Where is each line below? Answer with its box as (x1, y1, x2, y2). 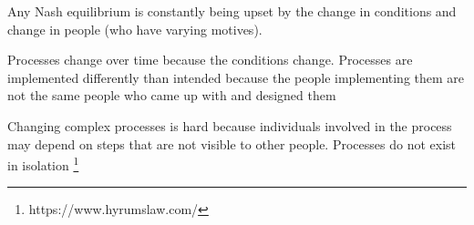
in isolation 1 (7, 153, 79, 174)
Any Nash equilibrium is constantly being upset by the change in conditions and (7, 2, 457, 20)
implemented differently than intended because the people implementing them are (7, 67, 465, 87)
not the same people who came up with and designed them (7, 86, 336, 105)
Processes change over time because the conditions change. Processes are (7, 50, 413, 69)
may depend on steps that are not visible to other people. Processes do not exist (7, 134, 456, 153)
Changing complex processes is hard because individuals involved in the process (7, 116, 452, 135)
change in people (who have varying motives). (7, 19, 263, 38)
